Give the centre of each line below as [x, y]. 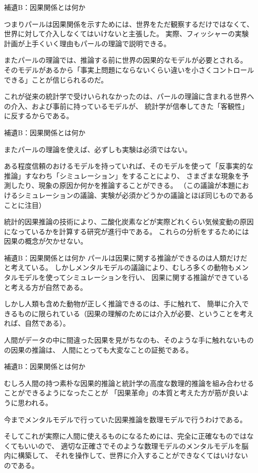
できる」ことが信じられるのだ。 [56, 79]
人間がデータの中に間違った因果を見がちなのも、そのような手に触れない [122, 340]
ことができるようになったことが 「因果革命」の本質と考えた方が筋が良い [123, 393]
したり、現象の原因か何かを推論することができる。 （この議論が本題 [123, 185]
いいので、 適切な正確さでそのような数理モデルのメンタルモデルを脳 [136, 445]
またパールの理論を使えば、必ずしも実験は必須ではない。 [98, 149]
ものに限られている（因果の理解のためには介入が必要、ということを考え [136, 313]
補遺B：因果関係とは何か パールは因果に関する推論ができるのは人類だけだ [126, 257]
